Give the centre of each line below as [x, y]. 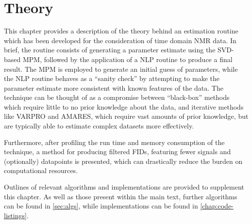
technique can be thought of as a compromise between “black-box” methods [117, 97]
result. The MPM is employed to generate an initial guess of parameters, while [121, 69]
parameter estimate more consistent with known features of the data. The [114, 88]
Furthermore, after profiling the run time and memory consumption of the [114, 142]
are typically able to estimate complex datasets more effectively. [99, 126]
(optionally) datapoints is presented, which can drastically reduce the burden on [123, 161]
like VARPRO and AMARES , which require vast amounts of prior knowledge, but [126, 116]
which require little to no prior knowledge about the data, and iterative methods [124, 106]
